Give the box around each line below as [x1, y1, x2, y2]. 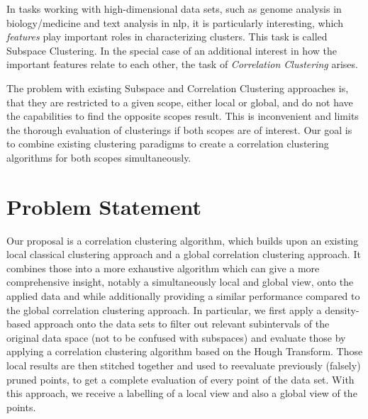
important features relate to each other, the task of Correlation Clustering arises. [6, 57, 358, 72]
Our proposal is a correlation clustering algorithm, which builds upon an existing [6, 233, 359, 247]
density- [325, 302, 359, 317]
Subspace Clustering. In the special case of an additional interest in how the [6, 43, 337, 57]
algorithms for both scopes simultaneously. [6, 150, 191, 164]
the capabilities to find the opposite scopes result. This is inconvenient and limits [6, 108, 359, 123]
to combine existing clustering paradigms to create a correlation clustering [6, 136, 329, 151]
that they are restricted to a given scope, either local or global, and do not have [6, 94, 353, 109]
